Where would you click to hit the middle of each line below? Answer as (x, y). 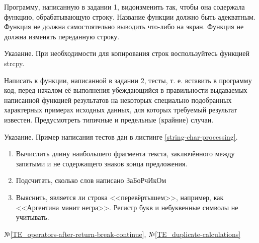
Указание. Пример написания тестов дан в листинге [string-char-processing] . (121, 136)
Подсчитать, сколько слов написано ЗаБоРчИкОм (91, 180)
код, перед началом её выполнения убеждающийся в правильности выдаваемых (126, 90)
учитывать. (32, 217)
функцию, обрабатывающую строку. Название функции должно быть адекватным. (130, 16)
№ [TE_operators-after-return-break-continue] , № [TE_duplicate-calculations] (122, 234)
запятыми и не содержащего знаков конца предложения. (102, 163)
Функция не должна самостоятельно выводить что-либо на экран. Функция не (124, 26)
